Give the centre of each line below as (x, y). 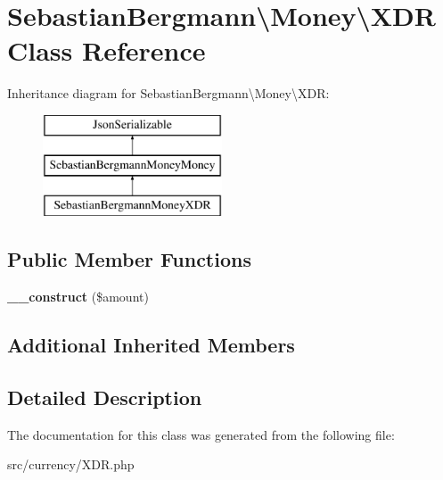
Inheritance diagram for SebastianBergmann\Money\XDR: (168, 93)
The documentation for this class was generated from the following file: (201, 434)
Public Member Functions (129, 259)
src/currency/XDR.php (71, 464)
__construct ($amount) (78, 297)
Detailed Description (105, 397)
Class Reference (107, 50)
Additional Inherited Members (151, 345)
